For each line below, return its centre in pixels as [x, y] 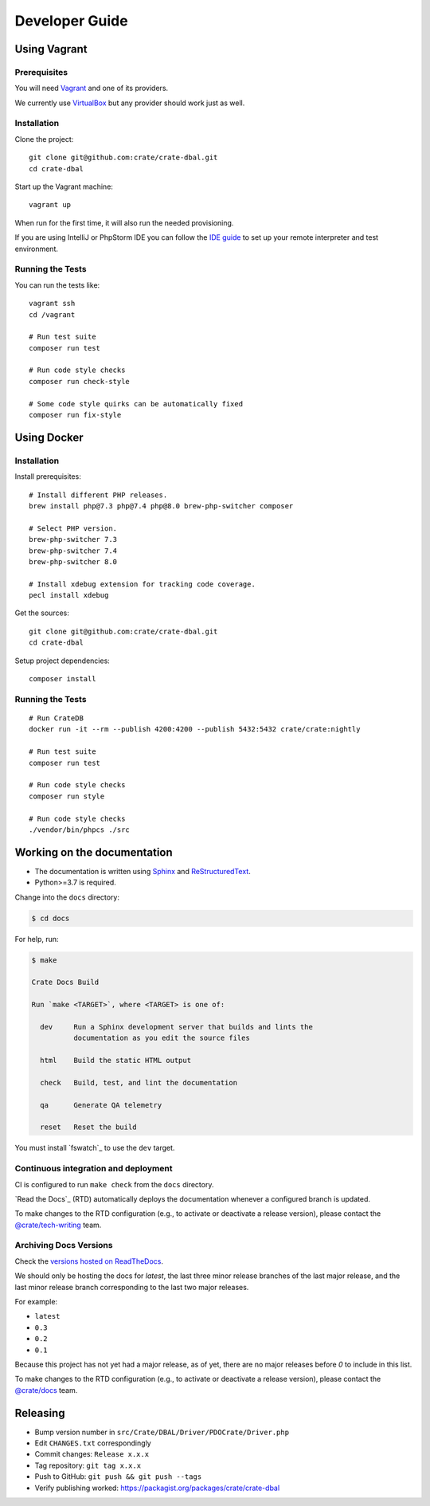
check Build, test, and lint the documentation [139, 1082]
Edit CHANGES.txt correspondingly [93, 1443]
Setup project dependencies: [63, 661]
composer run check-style [80, 381]
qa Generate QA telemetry [101, 1105]
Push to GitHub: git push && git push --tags [118, 1477]
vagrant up [50, 205]
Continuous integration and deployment [94, 1169]
